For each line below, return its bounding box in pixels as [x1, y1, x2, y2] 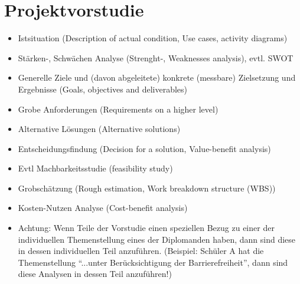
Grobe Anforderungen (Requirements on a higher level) [18, 103, 219, 115]
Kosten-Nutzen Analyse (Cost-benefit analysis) [18, 202, 188, 214]
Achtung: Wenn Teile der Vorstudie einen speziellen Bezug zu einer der [18, 222, 275, 234]
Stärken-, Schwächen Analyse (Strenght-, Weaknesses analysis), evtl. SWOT [18, 51, 294, 64]
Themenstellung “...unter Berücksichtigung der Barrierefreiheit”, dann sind [18, 256, 288, 268]
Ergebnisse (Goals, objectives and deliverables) [18, 82, 187, 95]
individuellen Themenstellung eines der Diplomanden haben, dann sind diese [18, 233, 296, 245]
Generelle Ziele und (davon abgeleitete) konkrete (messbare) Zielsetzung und [18, 71, 296, 84]
